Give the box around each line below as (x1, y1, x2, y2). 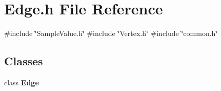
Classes (4, 53, 43, 69)
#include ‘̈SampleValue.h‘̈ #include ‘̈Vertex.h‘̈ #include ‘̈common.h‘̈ (4, 28, 218, 39)
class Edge (4, 77, 39, 87)
